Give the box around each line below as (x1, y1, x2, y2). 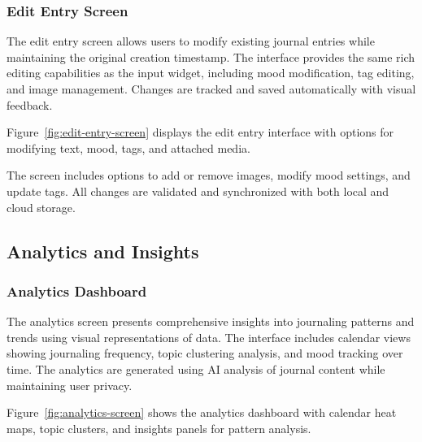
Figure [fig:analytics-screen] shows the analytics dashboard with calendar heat (7, 404, 397, 421)
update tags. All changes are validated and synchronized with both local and (7, 182, 389, 199)
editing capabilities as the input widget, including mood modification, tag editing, (7, 64, 415, 81)
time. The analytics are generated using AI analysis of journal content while (7, 360, 385, 377)
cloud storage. (7, 198, 76, 215)
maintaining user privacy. (7, 376, 133, 393)
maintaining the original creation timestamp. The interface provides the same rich (7, 48, 415, 65)
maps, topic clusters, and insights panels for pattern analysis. (7, 419, 311, 436)
